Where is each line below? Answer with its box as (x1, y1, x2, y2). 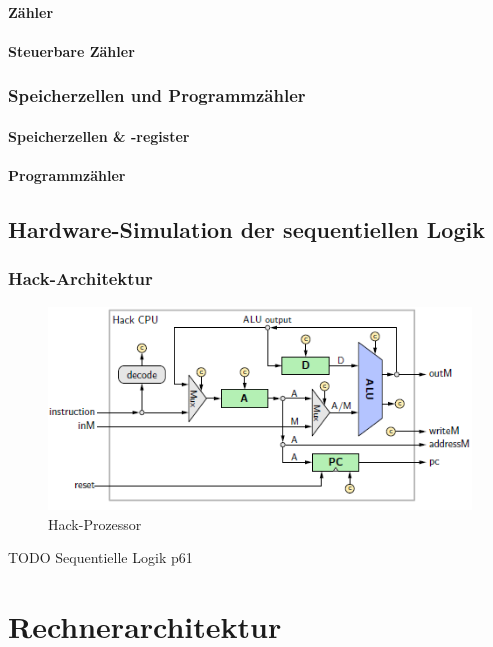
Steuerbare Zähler (8, 40, 135, 61)
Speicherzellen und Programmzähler (8, 83, 306, 108)
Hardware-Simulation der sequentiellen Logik (8, 213, 485, 244)
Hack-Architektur (8, 266, 153, 291)
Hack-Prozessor (48, 513, 142, 534)
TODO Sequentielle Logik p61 (8, 547, 193, 568)
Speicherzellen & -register (8, 125, 190, 146)
